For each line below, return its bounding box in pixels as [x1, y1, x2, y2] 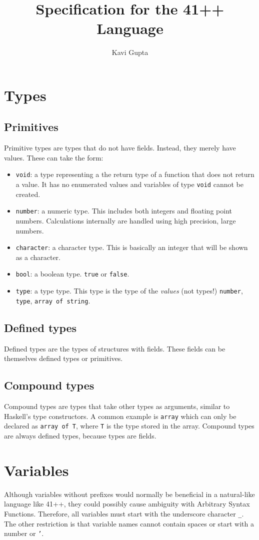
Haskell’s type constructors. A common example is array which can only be [4, 410, 236, 421]
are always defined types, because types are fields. [4, 430, 156, 440]
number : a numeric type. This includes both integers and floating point [15, 205, 232, 216]
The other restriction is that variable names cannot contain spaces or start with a [4, 518, 254, 528]
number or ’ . [4, 528, 44, 538]
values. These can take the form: [4, 152, 103, 162]
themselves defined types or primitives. [4, 353, 123, 363]
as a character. [15, 251, 60, 262]
